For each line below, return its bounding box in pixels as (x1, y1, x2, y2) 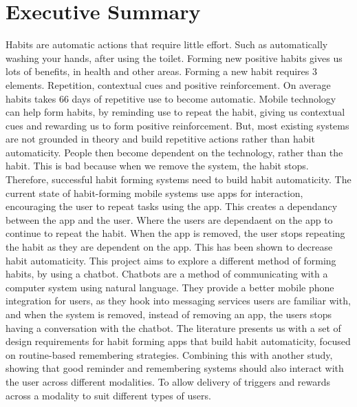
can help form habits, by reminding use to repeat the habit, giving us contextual (6, 105, 345, 119)
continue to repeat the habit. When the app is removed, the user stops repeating (6, 226, 345, 240)
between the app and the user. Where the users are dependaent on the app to (6, 212, 333, 227)
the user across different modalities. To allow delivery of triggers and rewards (6, 374, 331, 388)
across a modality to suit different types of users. (6, 388, 211, 402)
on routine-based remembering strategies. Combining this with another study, (6, 347, 333, 362)
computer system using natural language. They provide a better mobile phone (6, 280, 334, 294)
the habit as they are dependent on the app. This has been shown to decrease (6, 240, 333, 254)
